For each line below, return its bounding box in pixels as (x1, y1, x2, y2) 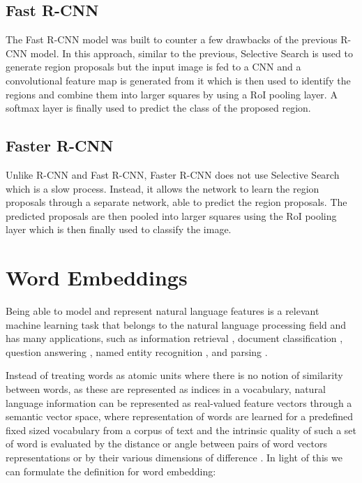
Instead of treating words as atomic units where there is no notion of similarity (6, 368, 343, 382)
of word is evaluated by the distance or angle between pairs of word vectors (6, 436, 327, 451)
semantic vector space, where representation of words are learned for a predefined (6, 409, 354, 424)
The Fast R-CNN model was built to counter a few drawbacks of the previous (6, 32, 338, 47)
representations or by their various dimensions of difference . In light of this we (6, 450, 342, 464)
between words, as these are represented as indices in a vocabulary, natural (6, 382, 326, 396)
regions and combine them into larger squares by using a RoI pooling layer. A (6, 87, 338, 101)
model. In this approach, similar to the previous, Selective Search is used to (30, 45, 353, 60)
